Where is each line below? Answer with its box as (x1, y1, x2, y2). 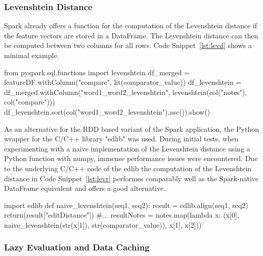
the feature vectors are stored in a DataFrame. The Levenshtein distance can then (4, 30, 258, 40)
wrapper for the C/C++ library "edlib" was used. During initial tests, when (4, 133, 239, 144)
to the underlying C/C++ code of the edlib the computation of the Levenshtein (4, 163, 252, 173)
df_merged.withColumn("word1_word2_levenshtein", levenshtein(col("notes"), (4, 86, 247, 97)
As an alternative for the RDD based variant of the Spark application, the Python (4, 123, 259, 134)
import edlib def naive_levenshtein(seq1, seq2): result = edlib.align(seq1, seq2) (4, 199, 248, 210)
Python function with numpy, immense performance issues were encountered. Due (4, 153, 258, 164)
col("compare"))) (4, 96, 55, 107)
